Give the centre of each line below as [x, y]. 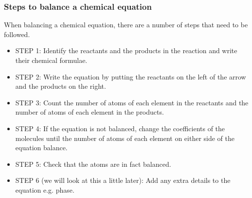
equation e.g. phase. [45, 189]
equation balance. [41, 148]
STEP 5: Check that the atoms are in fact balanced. [93, 164]
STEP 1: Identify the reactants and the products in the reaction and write [126, 50]
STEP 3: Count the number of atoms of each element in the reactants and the [132, 102]
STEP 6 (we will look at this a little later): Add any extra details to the [123, 180]
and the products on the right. [61, 86]
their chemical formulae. [51, 60]
